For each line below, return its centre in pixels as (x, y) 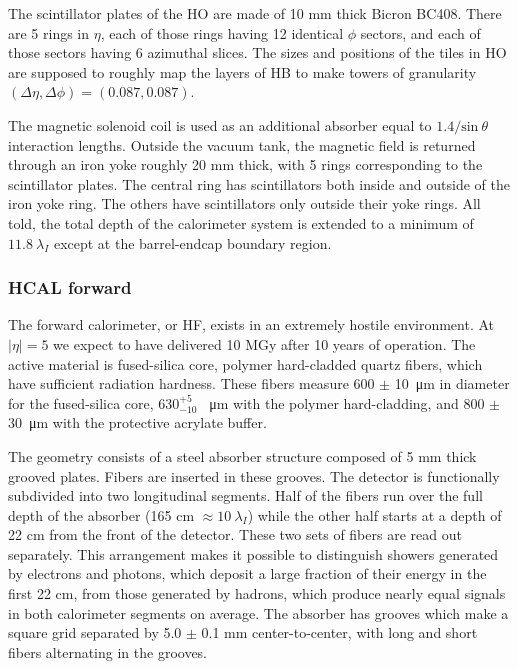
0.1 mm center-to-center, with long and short (339, 632)
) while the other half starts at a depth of (374, 514)
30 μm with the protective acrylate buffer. (137, 422)
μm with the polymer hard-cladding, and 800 (347, 402)
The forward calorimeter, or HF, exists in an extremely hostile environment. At (251, 324)
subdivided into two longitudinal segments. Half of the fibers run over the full (245, 495)
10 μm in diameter (452, 383)
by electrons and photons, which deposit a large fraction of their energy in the (247, 573)
